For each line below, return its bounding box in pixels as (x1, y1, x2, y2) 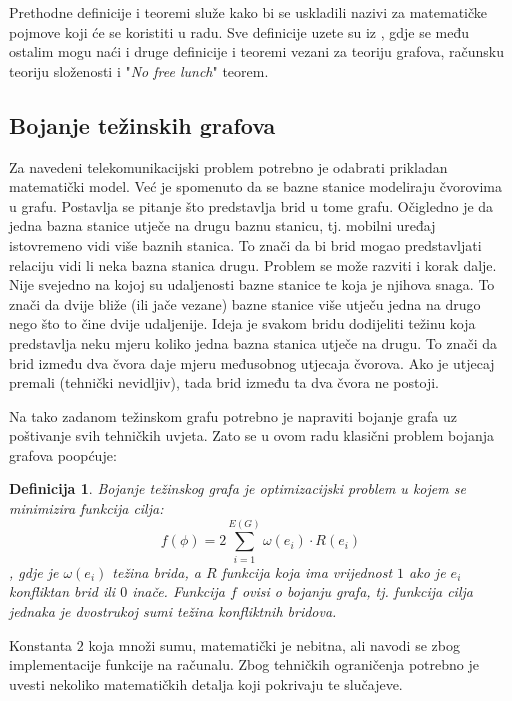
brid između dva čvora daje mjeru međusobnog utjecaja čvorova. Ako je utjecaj (9, 352, 495, 373)
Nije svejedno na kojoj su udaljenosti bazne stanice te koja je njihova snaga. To (9, 274, 495, 295)
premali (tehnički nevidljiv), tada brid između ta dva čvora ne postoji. (9, 372, 439, 393)
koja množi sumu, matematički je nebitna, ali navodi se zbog (88, 634, 460, 655)
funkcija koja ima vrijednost (221, 561, 393, 582)
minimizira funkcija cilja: (9, 498, 164, 519)
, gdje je (9, 561, 59, 582)
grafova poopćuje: (9, 444, 117, 465)
